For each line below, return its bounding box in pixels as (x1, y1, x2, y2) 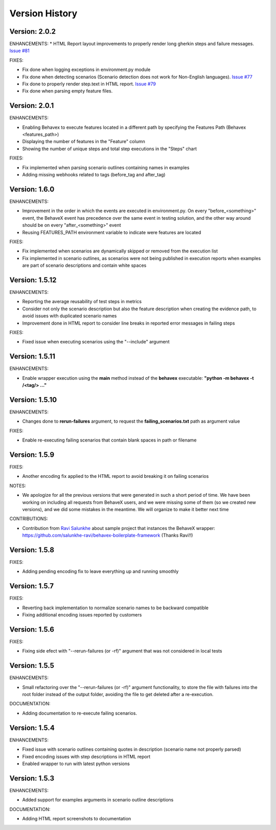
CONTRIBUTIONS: (9, 516, 48, 522)
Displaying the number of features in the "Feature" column (22, 139, 145, 145)
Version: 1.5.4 (9, 723, 55, 732)
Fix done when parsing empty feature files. (22, 88, 113, 94)
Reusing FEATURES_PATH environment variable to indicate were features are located (22, 229, 201, 235)
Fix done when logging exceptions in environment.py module (22, 66, 151, 73)
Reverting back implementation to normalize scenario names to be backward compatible (22, 605, 209, 611)
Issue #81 (9, 48, 30, 54)
